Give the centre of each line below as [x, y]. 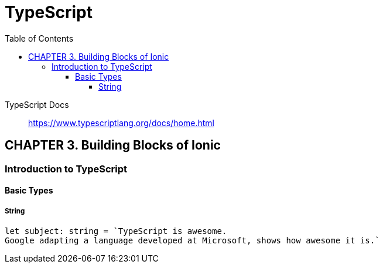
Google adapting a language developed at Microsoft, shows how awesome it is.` [192, 240]
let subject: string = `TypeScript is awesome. [116, 231]
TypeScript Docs [37, 104]
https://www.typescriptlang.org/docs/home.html [121, 123]
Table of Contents [39, 38]
